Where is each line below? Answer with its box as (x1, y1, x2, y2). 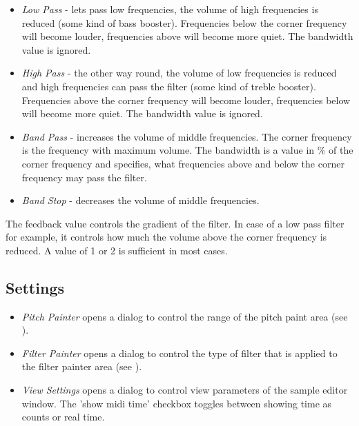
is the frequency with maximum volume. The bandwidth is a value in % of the (21, 143, 353, 157)
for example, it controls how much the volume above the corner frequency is (6, 230, 327, 244)
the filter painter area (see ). (21, 359, 142, 374)
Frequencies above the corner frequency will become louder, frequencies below (21, 92, 351, 107)
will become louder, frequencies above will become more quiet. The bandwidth (21, 29, 353, 43)
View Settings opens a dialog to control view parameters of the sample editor (21, 383, 348, 397)
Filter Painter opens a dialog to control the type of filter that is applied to (21, 345, 338, 360)
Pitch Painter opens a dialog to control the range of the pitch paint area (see (21, 309, 348, 323)
